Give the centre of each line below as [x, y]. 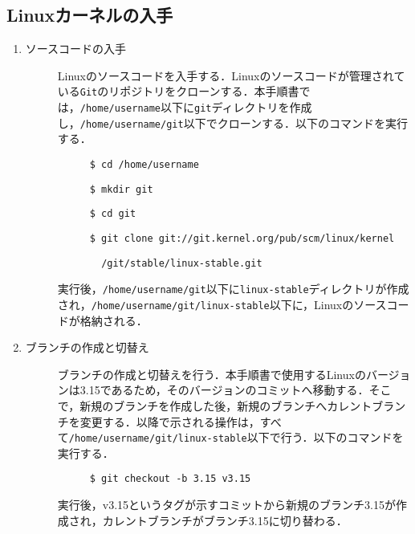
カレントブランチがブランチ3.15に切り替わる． [225, 520]
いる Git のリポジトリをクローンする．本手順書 [178, 91]
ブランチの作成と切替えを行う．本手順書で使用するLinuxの [212, 374]
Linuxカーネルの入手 [90, 15]
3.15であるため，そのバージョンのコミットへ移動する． [224, 390]
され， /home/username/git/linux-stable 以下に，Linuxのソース [222, 304]
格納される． [114, 320]
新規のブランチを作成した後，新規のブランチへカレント [226, 405]
